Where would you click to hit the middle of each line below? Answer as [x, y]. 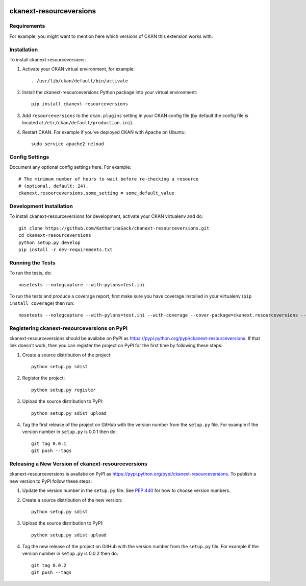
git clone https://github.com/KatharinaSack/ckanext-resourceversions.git [114, 228]
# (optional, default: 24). [54, 186]
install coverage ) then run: [42, 303]
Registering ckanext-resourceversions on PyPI [68, 328]
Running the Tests [32, 262]
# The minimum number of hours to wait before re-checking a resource [109, 179]
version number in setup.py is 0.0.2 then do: [70, 554]
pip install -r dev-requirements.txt [66, 250]
